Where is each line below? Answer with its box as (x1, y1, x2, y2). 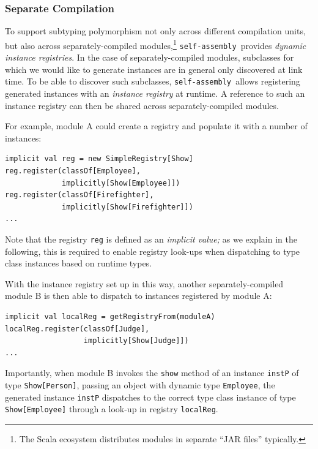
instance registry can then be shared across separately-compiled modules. (5, 99, 279, 111)
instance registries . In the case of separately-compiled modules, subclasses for (5, 51, 294, 64)
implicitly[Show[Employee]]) (62, 178, 180, 187)
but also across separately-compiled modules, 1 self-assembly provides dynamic (5, 37, 306, 51)
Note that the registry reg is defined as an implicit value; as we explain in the (5, 232, 297, 245)
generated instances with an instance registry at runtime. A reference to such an (5, 86, 305, 99)
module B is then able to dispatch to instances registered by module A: (5, 289, 272, 302)
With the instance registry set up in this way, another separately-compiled (5, 277, 284, 290)
